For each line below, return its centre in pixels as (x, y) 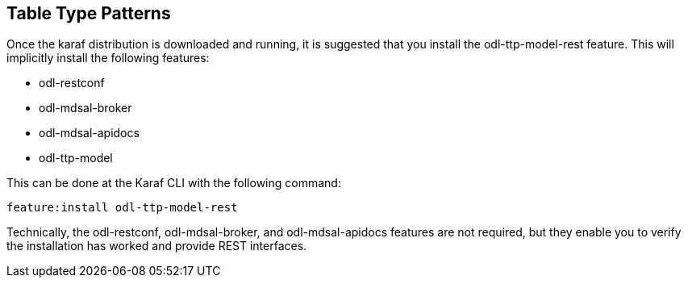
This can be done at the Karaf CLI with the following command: (174, 183)
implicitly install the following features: (108, 58)
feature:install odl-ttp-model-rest (122, 208)
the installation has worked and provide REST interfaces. (157, 246)
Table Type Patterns (89, 13)
